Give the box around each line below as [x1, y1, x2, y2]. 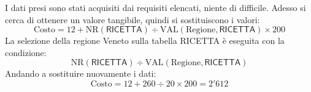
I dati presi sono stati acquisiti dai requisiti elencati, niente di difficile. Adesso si [5, 1, 306, 13]
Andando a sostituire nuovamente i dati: [5, 67, 156, 80]
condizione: [5, 46, 47, 58]
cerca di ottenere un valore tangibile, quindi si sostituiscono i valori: [5, 13, 260, 26]
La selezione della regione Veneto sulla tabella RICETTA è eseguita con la [5, 34, 285, 47]
